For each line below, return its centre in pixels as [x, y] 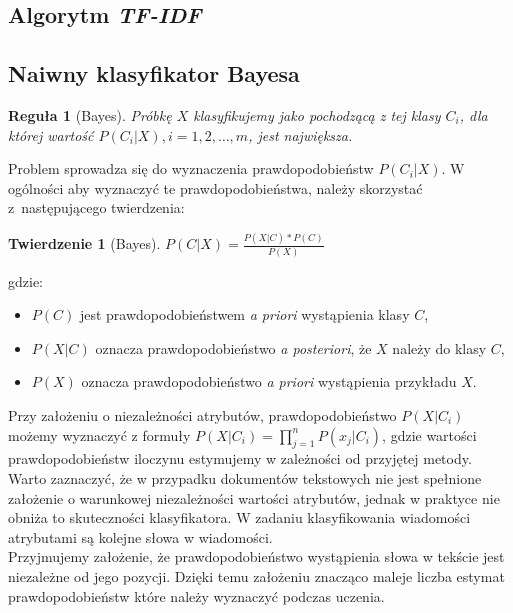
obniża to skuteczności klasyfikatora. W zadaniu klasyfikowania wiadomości [239, 517]
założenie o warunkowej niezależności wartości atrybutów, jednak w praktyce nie [254, 497]
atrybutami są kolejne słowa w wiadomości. [140, 536]
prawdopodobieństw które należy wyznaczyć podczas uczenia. [196, 595]
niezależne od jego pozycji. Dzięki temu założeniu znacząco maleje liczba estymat [256, 575]
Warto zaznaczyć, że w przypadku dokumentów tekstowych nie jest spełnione [245, 477]
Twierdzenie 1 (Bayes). [84, 243]
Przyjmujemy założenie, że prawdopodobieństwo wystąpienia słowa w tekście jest [256, 556]
